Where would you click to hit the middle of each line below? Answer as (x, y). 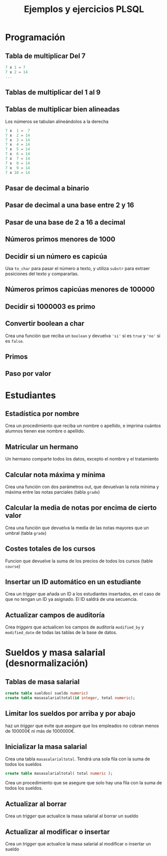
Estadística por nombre (42, 414)
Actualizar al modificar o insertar (57, 832)
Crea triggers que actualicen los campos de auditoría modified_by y (74, 627)
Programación (35, 37)
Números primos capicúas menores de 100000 (80, 289)
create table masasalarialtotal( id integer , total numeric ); (70, 698)
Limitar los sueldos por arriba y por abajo (70, 713)
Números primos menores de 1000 (60, 239)
